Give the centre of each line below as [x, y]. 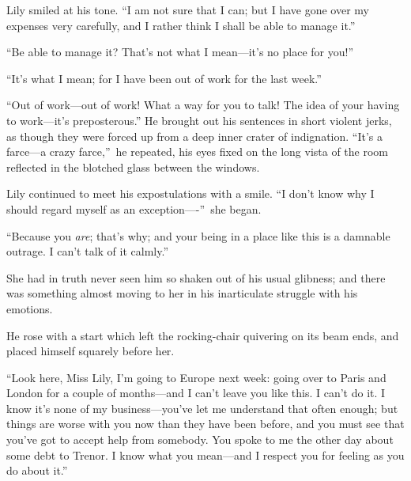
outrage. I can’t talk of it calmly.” [87, 251]
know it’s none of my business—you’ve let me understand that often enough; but [202, 408]
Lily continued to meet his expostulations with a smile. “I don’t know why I [190, 193]
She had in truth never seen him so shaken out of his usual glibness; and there [196, 277]
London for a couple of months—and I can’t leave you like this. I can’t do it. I [196, 393]
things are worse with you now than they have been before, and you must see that [205, 424]
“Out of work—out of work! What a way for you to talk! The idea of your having [203, 105]
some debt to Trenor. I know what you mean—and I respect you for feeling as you [205, 454]
